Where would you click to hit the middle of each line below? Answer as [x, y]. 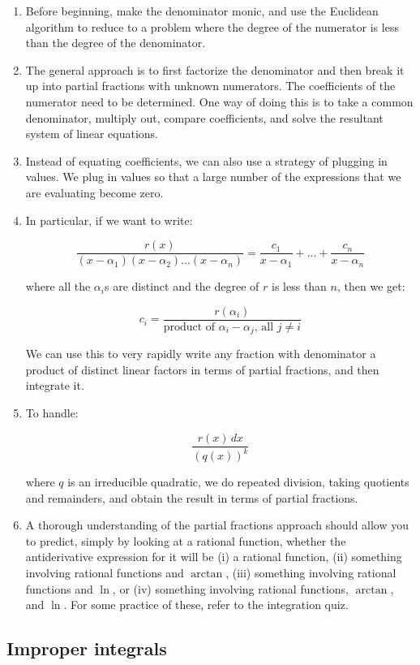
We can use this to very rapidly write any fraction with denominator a [201, 354]
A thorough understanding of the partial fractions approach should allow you [217, 525]
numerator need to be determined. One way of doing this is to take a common [219, 101]
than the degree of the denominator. [116, 43]
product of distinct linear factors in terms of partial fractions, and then [202, 369]
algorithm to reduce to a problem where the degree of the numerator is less [212, 26]
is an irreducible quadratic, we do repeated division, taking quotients [238, 482]
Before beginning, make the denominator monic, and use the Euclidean [202, 11]
